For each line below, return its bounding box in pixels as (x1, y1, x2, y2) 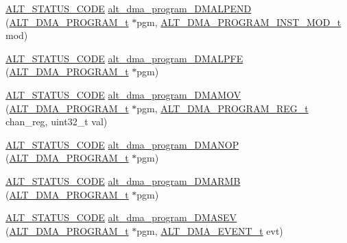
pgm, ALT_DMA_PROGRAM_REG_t (136, 101, 309, 115)
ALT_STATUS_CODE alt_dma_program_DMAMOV (5, 87, 241, 101)
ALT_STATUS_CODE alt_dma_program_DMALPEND (5, 1, 252, 15)
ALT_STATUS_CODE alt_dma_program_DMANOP (5, 137, 239, 151)
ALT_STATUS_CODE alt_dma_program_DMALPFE (5, 51, 243, 65)
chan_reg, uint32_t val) (5, 114, 108, 129)
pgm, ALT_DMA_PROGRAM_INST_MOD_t (136, 14, 342, 29)
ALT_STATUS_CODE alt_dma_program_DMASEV (5, 210, 237, 225)
